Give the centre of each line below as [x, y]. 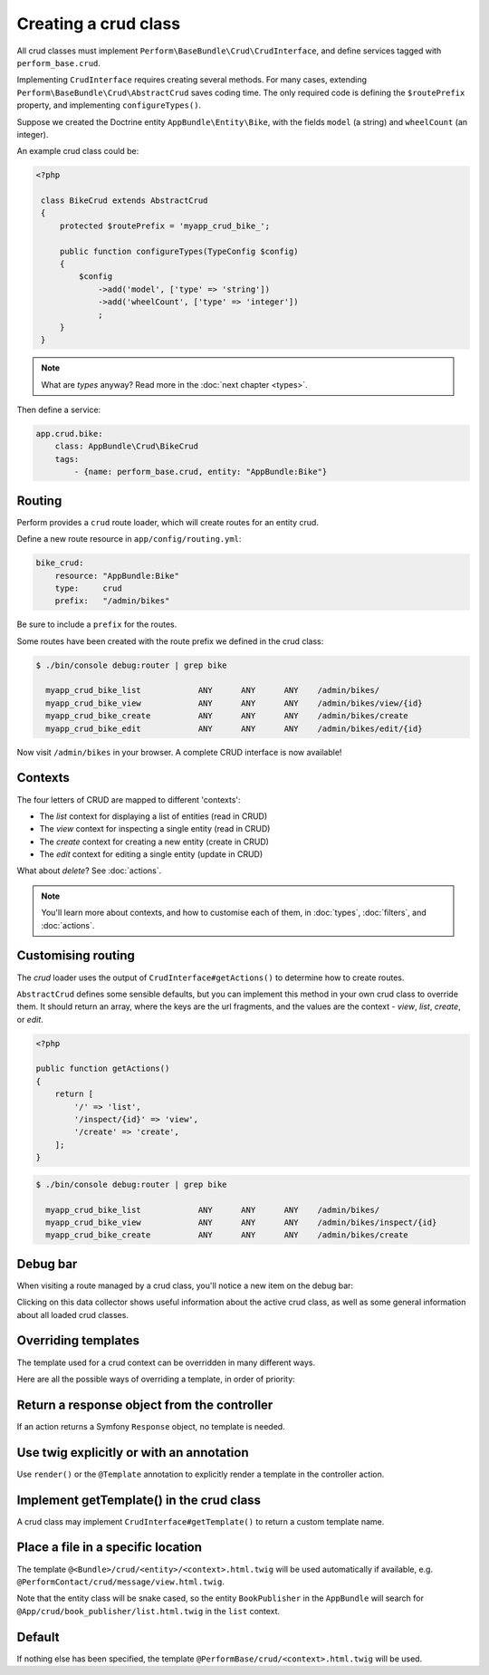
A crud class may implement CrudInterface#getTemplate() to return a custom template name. [201, 1521]
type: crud [88, 588]
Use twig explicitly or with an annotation [133, 1453]
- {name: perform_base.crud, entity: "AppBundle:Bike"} [201, 472]
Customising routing [76, 956]
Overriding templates [78, 1341]
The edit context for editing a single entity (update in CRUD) [151, 854]
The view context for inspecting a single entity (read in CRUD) [155, 829]
